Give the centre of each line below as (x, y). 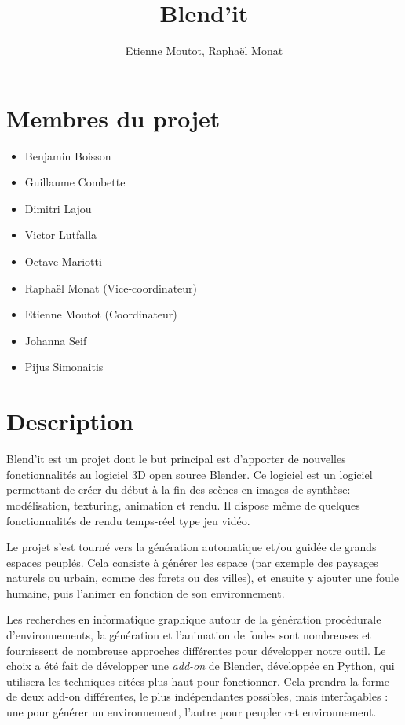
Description (70, 421)
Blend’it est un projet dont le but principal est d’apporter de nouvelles (176, 459)
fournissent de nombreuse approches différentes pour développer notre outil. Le (196, 650)
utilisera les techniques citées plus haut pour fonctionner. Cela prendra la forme (198, 681)
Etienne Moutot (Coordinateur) (101, 314)
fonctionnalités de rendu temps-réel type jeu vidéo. (128, 520)
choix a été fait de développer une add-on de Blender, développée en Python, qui (201, 666)
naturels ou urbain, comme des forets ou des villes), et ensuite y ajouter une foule (202, 578)
